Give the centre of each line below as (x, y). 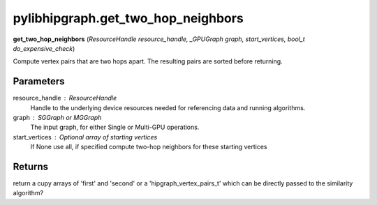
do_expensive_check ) (44, 48)
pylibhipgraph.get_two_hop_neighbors (128, 18)
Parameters (39, 81)
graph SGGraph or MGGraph (57, 118)
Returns (31, 167)
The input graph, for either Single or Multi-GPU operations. (115, 127)
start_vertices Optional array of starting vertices (85, 137)
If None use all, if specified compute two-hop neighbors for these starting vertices (149, 147)
